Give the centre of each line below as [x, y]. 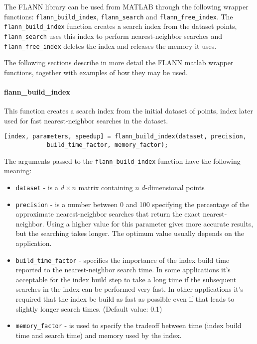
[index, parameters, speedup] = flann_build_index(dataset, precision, [125, 137]
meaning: [18, 171]
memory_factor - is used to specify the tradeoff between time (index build [128, 325]
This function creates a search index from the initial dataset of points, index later [128, 111]
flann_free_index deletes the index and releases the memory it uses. [110, 46]
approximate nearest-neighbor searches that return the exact [108, 214]
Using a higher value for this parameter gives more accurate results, [150, 223]
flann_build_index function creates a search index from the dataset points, [121, 26]
